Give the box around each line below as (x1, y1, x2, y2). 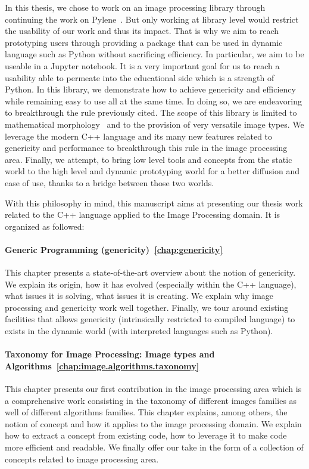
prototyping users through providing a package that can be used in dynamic (5, 36, 283, 48)
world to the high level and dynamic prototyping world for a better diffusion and (5, 165, 299, 177)
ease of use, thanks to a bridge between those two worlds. (5, 176, 214, 189)
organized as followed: (5, 220, 85, 232)
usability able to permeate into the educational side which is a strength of (5, 71, 274, 84)
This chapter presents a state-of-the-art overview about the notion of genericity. (5, 266, 296, 279)
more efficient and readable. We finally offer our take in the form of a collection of (5, 441, 304, 453)
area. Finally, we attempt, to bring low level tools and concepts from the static (5, 153, 292, 165)
